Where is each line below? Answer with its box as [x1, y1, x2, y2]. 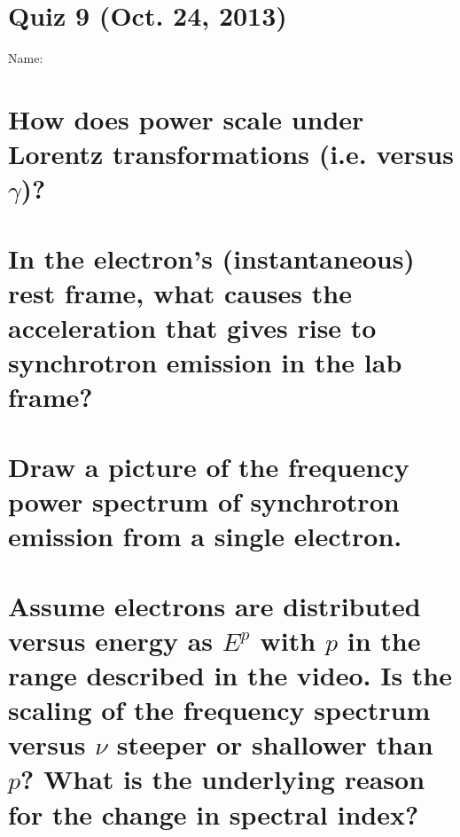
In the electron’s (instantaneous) [8, 239, 415, 276]
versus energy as [8, 622, 214, 658]
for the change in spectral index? [8, 795, 419, 832]
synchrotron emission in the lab [8, 344, 402, 380]
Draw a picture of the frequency [8, 448, 409, 484]
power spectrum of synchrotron [8, 482, 400, 519]
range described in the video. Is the [8, 656, 453, 692]
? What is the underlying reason [20, 761, 425, 797]
